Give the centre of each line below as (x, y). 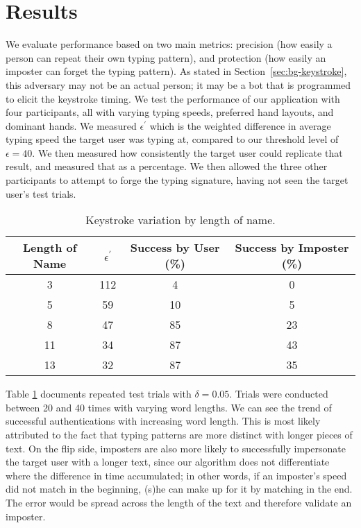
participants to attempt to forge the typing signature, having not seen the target (177, 180)
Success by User (175, 248)
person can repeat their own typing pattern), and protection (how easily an (166, 57)
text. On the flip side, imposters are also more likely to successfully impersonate (176, 448)
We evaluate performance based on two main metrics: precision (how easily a (169, 44)
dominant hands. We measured (71, 125)
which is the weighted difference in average (240, 125)
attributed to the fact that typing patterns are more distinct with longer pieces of (179, 435)
